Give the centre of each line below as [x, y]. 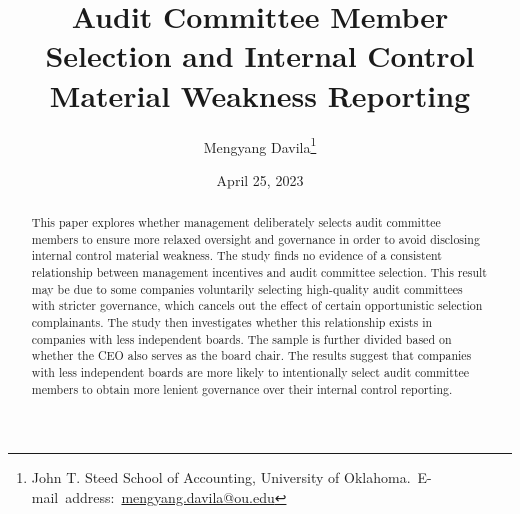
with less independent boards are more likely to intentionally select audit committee [250, 372]
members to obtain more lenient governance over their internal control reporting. [242, 388]
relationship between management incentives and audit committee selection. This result [259, 272]
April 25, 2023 [260, 179]
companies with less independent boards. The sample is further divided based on [241, 338]
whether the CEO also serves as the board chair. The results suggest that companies [251, 355]
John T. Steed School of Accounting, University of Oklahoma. [221, 477]
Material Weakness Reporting [260, 94]
